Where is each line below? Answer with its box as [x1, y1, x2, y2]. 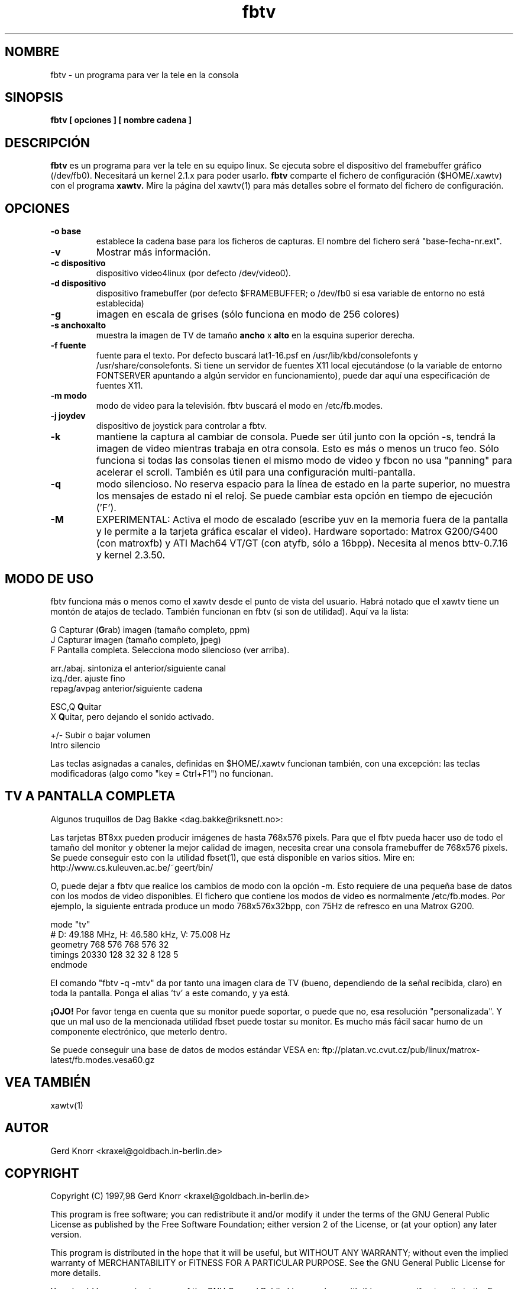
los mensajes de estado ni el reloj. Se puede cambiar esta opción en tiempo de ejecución [96, 490, 493, 502]
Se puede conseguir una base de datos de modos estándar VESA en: [50, 1044, 320, 1055]
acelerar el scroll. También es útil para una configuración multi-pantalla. [96, 466, 416, 479]
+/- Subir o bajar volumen [50, 729, 151, 740]
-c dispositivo [50, 258, 106, 269]
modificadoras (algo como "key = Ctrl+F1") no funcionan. [50, 768, 274, 778]
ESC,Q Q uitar [50, 701, 102, 712]
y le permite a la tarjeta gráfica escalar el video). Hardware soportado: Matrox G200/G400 [96, 525, 498, 538]
